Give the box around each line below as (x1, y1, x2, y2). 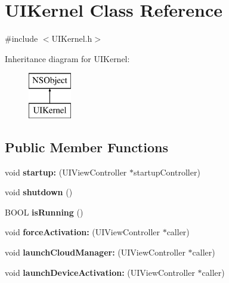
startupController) (134, 165, 200, 178)
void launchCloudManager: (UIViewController (5, 246, 185, 259)
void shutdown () (5, 186, 73, 198)
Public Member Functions (5, 137, 168, 156)
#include (5, 32, 38, 45)
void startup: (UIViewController (5, 165, 127, 178)
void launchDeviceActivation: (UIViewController (5, 266, 195, 278)
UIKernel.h (51, 32, 92, 45)
